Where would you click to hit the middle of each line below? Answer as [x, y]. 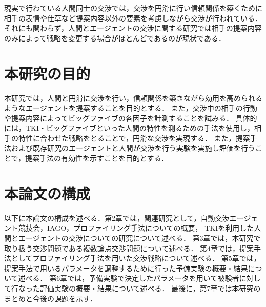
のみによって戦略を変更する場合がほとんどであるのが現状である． [115, 38]
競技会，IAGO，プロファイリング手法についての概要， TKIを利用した [136, 228]
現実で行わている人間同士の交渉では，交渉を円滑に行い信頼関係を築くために [133, 8]
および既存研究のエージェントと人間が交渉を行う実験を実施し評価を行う [133, 148]
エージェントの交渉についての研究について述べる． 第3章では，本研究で [139, 238]
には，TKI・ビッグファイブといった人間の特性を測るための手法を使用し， [129, 128]
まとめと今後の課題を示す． [51, 298]
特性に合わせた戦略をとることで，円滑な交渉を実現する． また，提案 [134, 138]
